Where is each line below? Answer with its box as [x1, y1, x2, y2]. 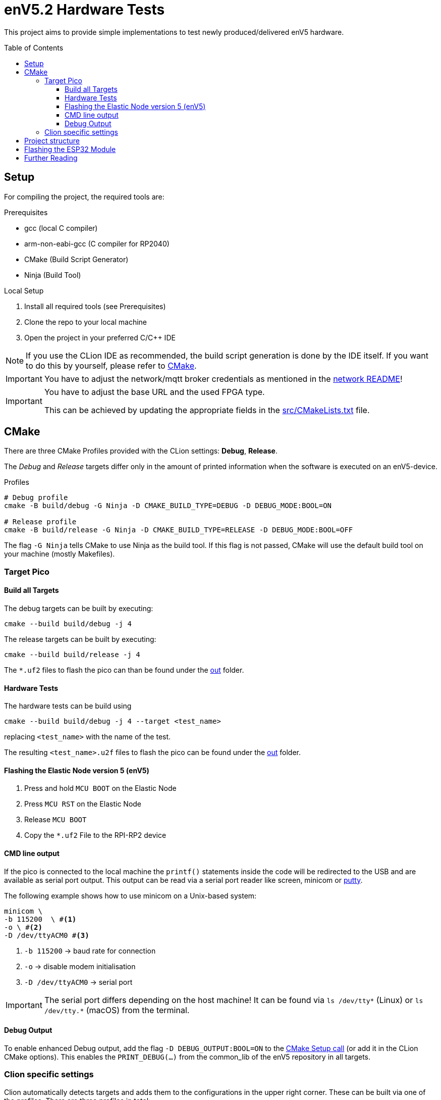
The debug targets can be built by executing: [4, 604, 153, 613]
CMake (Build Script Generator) [24, 255, 129, 264]
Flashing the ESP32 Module [24, 144, 116, 154]
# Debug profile [4, 493, 68, 502]
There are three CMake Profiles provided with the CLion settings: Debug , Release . [4, 446, 278, 456]
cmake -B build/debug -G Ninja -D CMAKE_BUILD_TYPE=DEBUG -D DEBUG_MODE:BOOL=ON [4, 502, 332, 510]
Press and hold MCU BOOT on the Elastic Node [24, 784, 177, 793]
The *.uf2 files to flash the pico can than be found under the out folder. [4, 666, 244, 675]
